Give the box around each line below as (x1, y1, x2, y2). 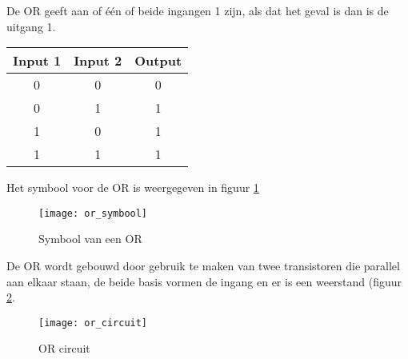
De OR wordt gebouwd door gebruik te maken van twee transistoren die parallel (6, 257, 400, 274)
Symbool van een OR (38, 230, 142, 247)
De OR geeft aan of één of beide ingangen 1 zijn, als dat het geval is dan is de (6, 2, 389, 18)
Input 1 (13, 51, 62, 70)
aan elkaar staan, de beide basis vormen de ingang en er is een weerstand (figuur (6, 273, 402, 289)
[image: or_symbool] (38, 207, 148, 219)
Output (134, 51, 182, 70)
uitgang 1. (6, 18, 56, 34)
